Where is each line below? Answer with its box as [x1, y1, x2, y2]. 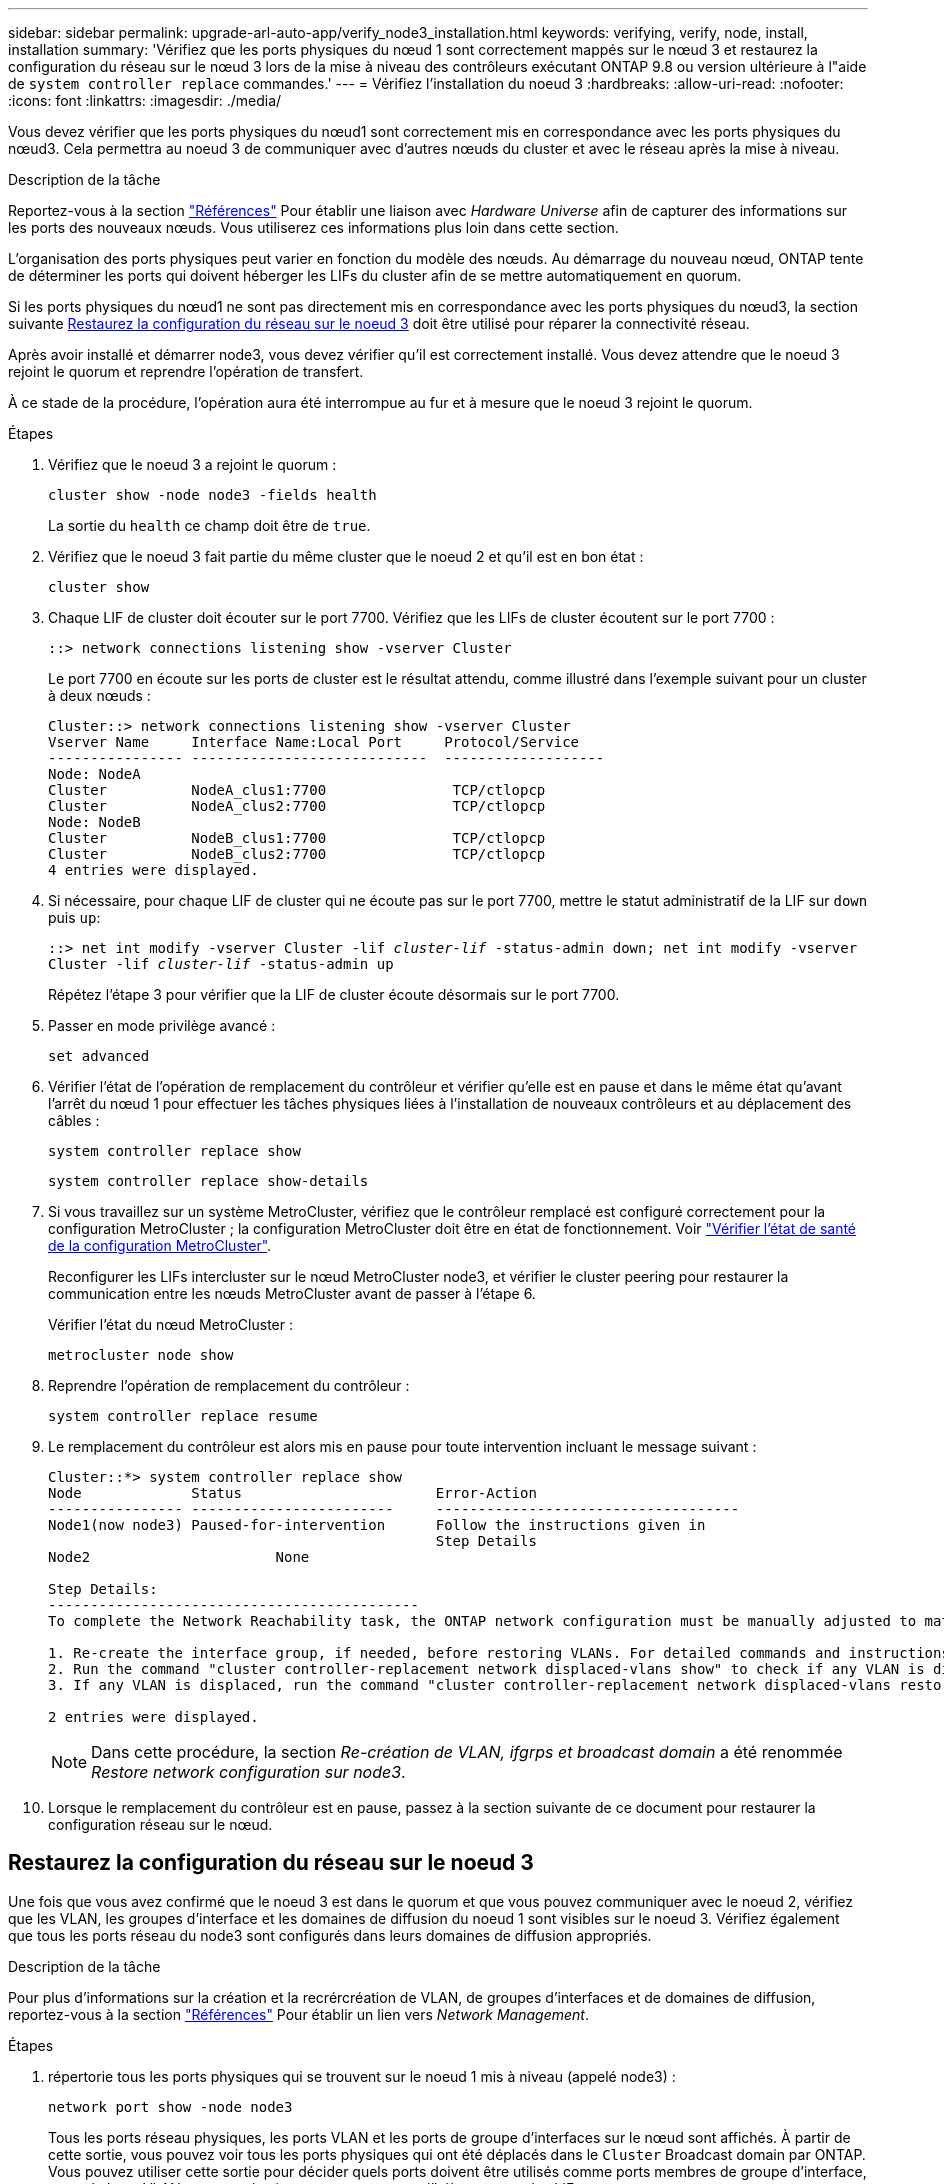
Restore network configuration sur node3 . [91, 1762, 406, 1782]
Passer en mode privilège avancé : [48, 1017, 276, 1034]
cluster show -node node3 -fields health [48, 487, 377, 503]
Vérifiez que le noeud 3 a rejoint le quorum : [48, 456, 337, 473]
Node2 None [48, 1549, 310, 1565]
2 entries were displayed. [48, 1709, 259, 1725]
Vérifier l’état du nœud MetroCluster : [48, 1316, 293, 1333]
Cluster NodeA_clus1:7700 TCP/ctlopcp [48, 782, 546, 798]
